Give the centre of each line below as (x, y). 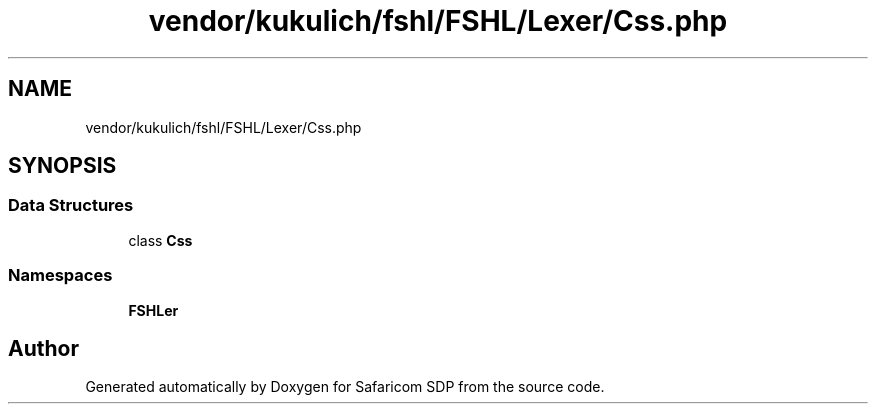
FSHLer (153, 310)
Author (43, 348)
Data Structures (71, 205)
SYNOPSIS (62, 166)
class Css (160, 240)
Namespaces (60, 275)
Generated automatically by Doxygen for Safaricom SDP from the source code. (345, 387)
